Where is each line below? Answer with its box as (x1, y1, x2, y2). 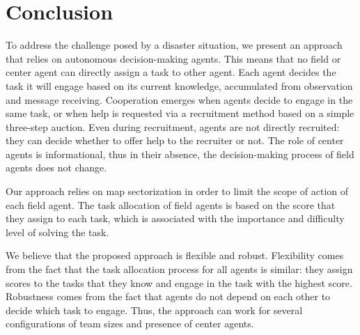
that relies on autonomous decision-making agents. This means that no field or (6, 51, 341, 65)
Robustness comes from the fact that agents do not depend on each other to (6, 289, 331, 304)
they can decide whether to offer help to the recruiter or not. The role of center (6, 133, 344, 148)
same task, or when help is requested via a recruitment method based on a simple (6, 106, 354, 120)
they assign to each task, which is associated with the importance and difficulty (6, 211, 345, 226)
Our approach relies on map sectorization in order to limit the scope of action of (6, 184, 349, 198)
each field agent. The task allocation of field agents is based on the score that (6, 197, 336, 212)
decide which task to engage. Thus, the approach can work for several (6, 302, 303, 317)
